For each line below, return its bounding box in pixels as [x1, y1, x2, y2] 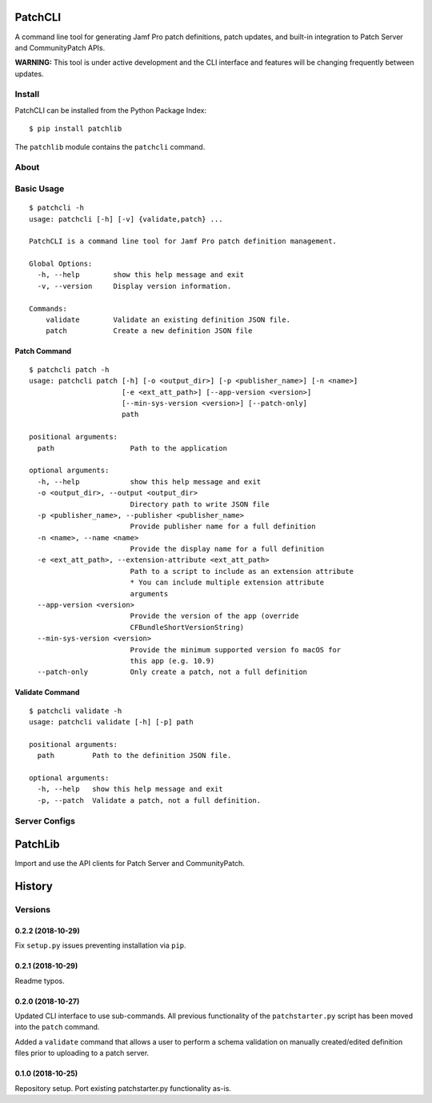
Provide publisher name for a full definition [130, 522, 316, 531]
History [14, 880, 54, 893]
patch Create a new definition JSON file [45, 327, 253, 335]
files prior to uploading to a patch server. [14, 1049, 150, 1058]
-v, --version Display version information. [37, 281, 232, 291]
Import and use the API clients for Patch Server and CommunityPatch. [14, 859, 246, 868]
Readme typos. [14, 976, 66, 985]
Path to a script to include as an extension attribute [130, 567, 354, 576]
